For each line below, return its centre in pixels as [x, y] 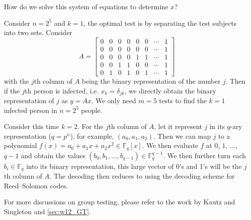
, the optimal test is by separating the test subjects [160, 23]
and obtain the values [53, 155]
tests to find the [183, 100]
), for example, [92, 136]
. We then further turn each [204, 155]
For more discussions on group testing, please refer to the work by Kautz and [120, 202]
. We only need [114, 100]
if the [12, 90]
